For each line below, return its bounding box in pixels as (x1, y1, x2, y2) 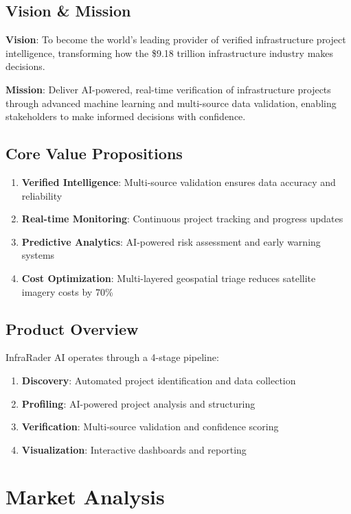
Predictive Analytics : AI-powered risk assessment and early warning (21, 234, 321, 248)
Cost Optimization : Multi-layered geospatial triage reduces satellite (21, 270, 316, 285)
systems (21, 248, 55, 262)
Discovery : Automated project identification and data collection (21, 373, 296, 387)
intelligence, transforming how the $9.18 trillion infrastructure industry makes (5, 45, 334, 60)
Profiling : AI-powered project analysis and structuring (21, 396, 256, 410)
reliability (21, 188, 63, 202)
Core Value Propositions (5, 143, 183, 164)
